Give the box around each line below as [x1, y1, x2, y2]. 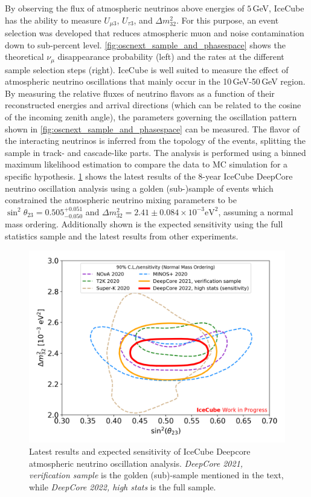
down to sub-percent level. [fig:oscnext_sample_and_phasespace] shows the [5, 38, 286, 51]
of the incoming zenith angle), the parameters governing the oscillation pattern [5, 111, 297, 123]
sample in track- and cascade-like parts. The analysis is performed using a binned [5, 146, 306, 158]
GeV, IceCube [252, 2, 304, 14]
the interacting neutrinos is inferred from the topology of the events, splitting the [5, 134, 306, 147]
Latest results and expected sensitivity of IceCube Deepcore [29, 445, 251, 458]
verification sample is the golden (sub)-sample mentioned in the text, [29, 469, 284, 481]
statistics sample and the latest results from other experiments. [5, 229, 239, 242]
